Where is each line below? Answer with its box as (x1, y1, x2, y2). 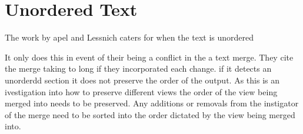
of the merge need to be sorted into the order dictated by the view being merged (5, 108, 295, 120)
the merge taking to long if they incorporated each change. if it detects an (5, 62, 272, 75)
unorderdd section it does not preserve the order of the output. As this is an (5, 73, 279, 86)
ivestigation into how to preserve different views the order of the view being (5, 85, 278, 98)
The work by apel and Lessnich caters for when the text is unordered (5, 31, 254, 43)
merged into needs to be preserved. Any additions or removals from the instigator (5, 97, 299, 109)
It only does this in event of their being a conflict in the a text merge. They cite (5, 51, 294, 63)
